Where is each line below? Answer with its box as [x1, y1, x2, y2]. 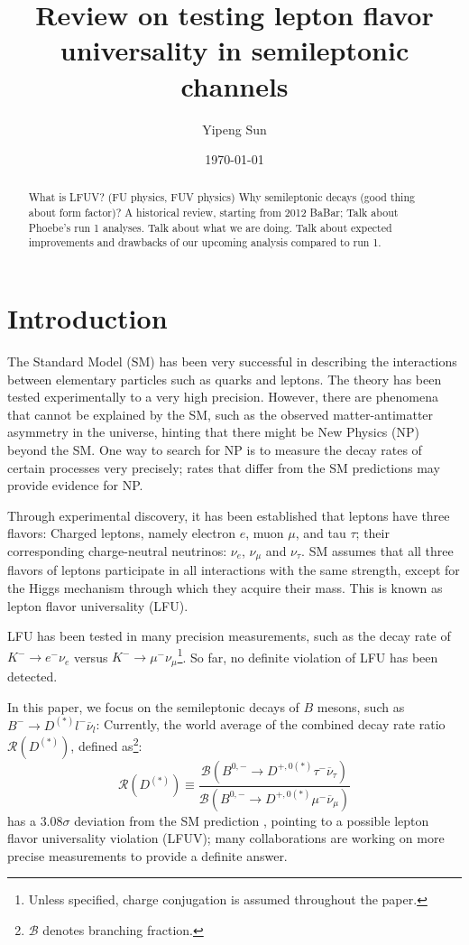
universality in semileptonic [60, 32, 409, 69]
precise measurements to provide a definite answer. [7, 846, 288, 865]
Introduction [7, 300, 168, 337]
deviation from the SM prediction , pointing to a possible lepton [74, 811, 429, 829]
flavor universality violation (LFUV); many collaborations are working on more [7, 829, 445, 848]
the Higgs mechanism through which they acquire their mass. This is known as [7, 579, 443, 598]
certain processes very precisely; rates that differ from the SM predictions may [7, 458, 440, 477]
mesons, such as [317, 697, 405, 716]
